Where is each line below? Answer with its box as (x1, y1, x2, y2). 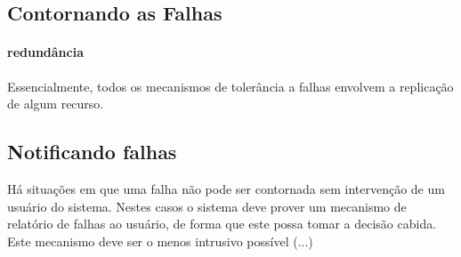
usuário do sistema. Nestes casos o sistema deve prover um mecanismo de (7, 197, 407, 215)
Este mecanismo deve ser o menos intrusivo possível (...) (7, 231, 313, 250)
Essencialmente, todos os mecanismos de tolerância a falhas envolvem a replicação (7, 76, 454, 95)
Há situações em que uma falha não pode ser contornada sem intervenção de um (7, 179, 445, 197)
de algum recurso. (7, 94, 104, 113)
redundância (7, 43, 85, 61)
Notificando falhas (7, 138, 177, 165)
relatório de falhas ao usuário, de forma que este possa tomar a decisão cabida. (7, 214, 437, 233)
